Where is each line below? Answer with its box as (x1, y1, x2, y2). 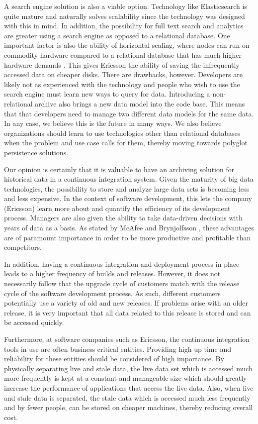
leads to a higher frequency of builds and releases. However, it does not (4, 268, 221, 279)
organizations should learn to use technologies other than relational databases (4, 127, 241, 138)
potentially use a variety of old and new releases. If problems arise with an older (4, 298, 248, 308)
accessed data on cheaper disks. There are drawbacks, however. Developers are (4, 69, 243, 80)
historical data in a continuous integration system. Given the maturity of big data (4, 174, 254, 184)
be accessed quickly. (4, 317, 64, 327)
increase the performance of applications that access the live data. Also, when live (4, 382, 254, 393)
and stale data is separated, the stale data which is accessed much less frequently (4, 392, 251, 403)
